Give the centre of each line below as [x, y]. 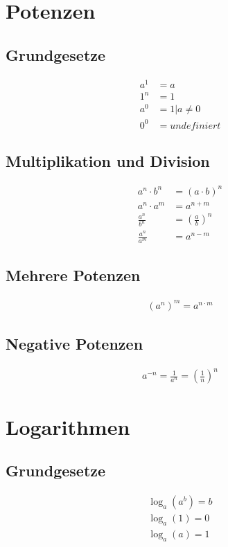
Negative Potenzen [74, 344]
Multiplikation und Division [108, 161]
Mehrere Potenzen [73, 275]
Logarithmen [68, 426]
